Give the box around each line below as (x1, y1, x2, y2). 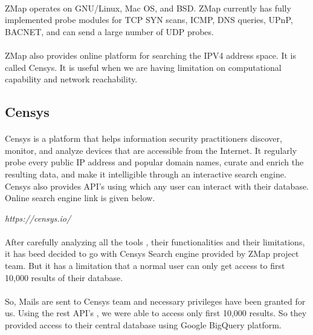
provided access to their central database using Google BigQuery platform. (5, 319, 282, 331)
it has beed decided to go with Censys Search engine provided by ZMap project (5, 247, 299, 260)
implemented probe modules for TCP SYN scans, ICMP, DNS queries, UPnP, (5, 13, 293, 26)
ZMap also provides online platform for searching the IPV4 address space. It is (5, 48, 296, 61)
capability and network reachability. (5, 73, 138, 85)
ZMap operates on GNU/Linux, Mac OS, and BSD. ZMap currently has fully (5, 1, 291, 14)
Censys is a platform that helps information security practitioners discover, (5, 132, 282, 145)
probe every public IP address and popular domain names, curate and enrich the (5, 156, 304, 168)
